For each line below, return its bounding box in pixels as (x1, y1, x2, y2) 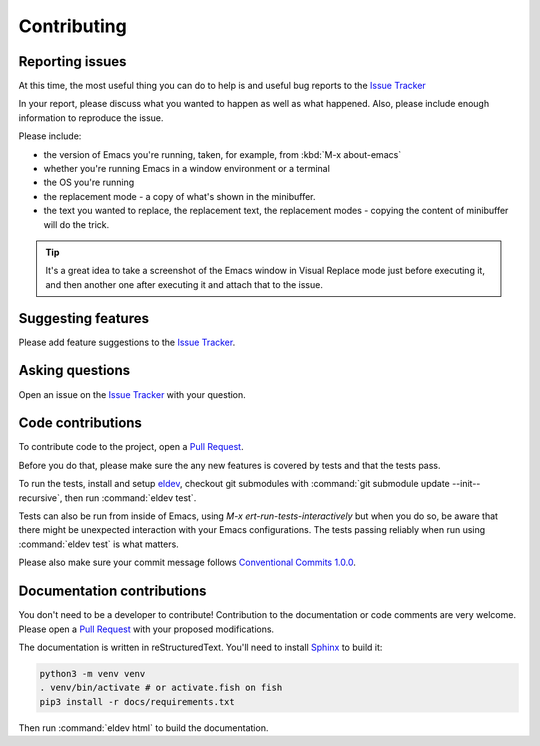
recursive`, (18, 491, 63, 504)
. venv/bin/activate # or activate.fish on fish (39, 682, 283, 694)
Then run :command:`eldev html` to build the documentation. (18, 721, 269, 734)
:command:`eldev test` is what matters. (18, 538, 179, 550)
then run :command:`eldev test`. (64, 491, 197, 504)
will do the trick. (43, 218, 110, 230)
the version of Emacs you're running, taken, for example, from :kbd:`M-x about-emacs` (43, 148, 402, 160)
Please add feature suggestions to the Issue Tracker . (18, 336, 236, 348)
